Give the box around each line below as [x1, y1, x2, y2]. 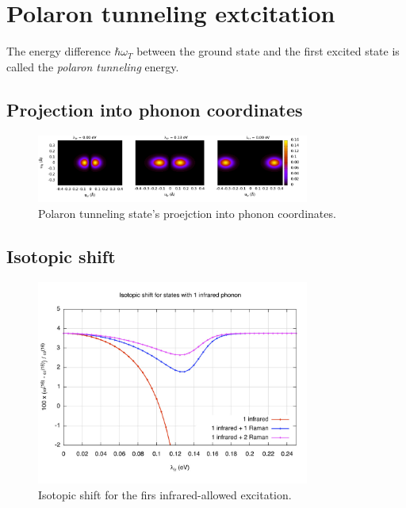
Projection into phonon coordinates [6, 97, 303, 121]
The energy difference [6, 43, 111, 59]
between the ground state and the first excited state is [136, 43, 400, 59]
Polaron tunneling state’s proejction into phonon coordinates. [38, 204, 336, 221]
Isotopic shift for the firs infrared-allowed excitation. [38, 486, 292, 502]
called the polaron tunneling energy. [6, 58, 179, 74]
